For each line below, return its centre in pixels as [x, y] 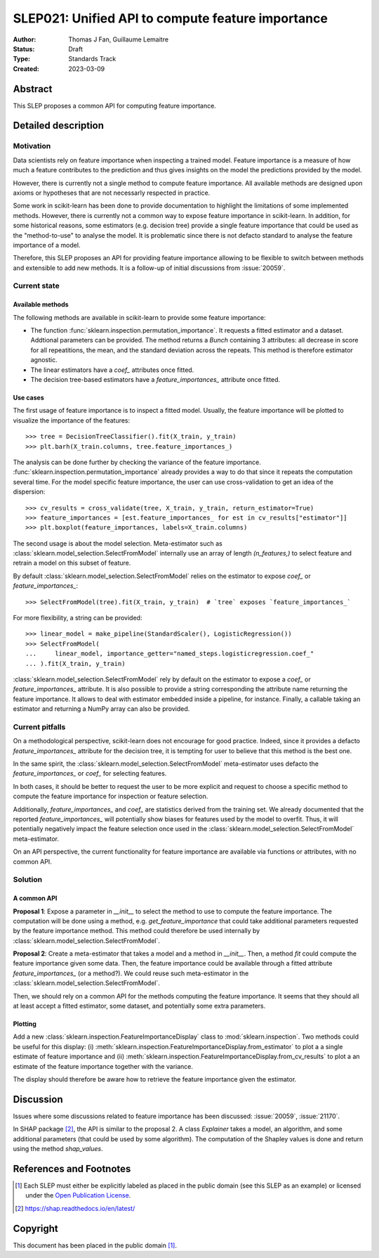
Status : [24, 49]
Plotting [25, 1024]
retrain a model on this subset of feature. [72, 563]
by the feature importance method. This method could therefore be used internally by [137, 931]
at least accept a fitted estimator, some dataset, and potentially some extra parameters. [139, 1006]
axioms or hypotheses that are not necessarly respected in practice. [112, 193]
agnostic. [44, 360]
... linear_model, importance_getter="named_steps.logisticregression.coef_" [170, 654]
